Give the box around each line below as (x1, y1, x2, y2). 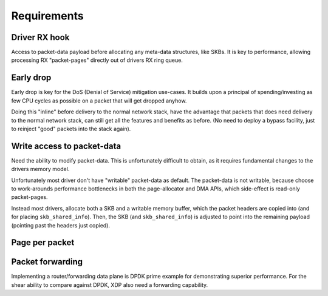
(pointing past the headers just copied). (11, 221, 111, 229)
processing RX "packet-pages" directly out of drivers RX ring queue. (11, 56, 183, 64)
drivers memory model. (11, 166, 70, 173)
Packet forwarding (11, 257, 83, 267)
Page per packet (11, 237, 75, 248)
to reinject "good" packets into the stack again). (11, 125, 131, 132)
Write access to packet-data (11, 141, 121, 151)
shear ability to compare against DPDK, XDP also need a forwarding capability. (11, 281, 208, 288)
